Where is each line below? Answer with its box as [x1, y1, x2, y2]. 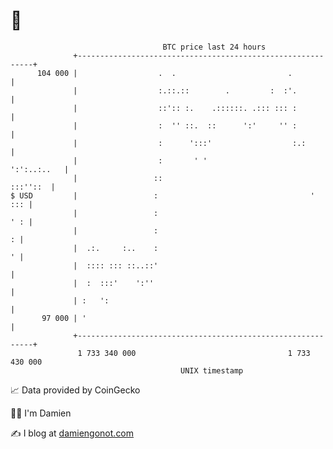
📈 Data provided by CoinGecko [10, 384, 141, 396]
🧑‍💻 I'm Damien [10, 407, 72, 419]
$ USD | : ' [10, 190, 315, 201]
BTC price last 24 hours [162, 42, 267, 52]
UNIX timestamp [180, 365, 244, 376]
